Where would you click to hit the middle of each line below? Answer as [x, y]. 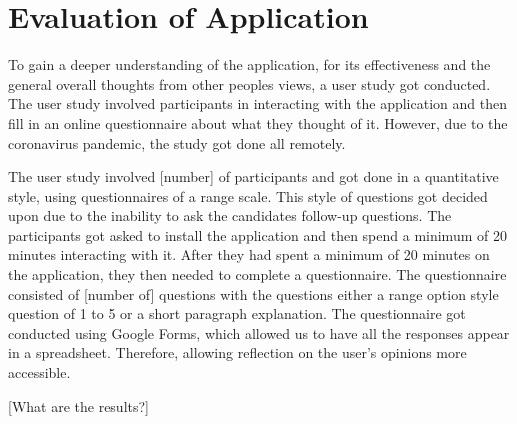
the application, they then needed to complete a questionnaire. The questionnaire [257, 274]
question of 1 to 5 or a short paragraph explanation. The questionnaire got [237, 313]
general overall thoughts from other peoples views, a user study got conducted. [249, 83]
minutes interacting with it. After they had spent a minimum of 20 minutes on [249, 254]
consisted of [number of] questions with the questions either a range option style [253, 293]
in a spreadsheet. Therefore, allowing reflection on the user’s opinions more [237, 352]
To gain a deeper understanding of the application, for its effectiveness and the [249, 64]
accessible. [39, 372]
